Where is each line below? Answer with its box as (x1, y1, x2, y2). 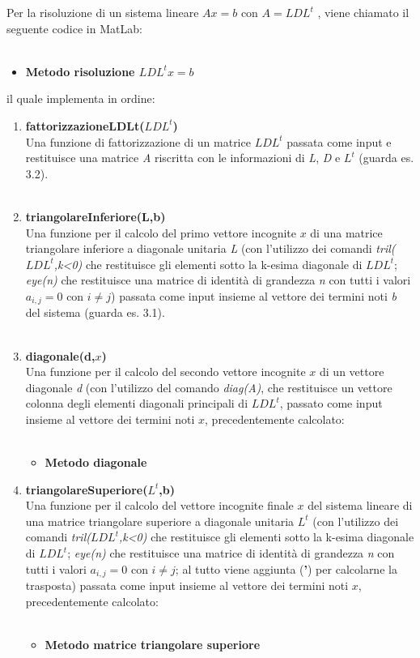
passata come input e (286, 133, 392, 150)
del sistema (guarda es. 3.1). (25, 304, 165, 321)
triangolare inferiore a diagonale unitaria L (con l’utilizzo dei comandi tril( (25, 240, 396, 257)
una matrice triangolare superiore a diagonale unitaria (25, 512, 295, 529)
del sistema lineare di (308, 497, 413, 514)
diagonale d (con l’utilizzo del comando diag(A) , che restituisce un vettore (25, 378, 392, 395)
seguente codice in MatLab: (6, 19, 142, 36)
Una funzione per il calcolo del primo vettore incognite (25, 224, 296, 241)
